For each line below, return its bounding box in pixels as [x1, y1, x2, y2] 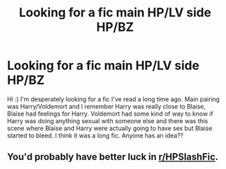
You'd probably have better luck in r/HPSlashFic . [7, 151, 219, 163]
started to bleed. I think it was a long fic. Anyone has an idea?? [7, 131, 184, 140]
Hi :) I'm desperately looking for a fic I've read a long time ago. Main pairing [7, 94, 221, 103]
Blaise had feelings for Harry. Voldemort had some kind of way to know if [7, 109, 214, 118]
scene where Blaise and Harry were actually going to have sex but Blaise [7, 124, 212, 132]
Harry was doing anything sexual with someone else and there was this [7, 116, 208, 125]
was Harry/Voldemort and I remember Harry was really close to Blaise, [7, 102, 206, 110]
